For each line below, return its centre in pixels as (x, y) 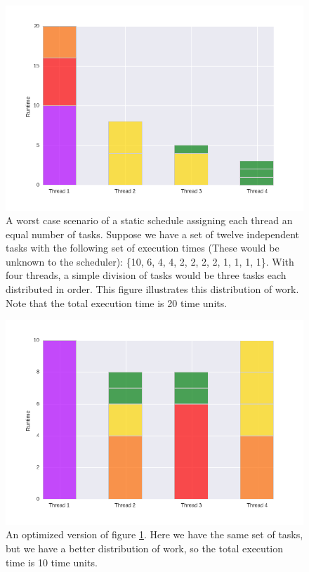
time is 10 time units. (52, 562)
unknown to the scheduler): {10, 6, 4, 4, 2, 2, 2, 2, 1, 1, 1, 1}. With (150, 261)
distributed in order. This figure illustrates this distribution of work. (152, 289)
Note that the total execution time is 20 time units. (117, 303)
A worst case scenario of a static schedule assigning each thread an (149, 220)
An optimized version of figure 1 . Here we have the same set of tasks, (154, 534)
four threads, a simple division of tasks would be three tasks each (146, 275)
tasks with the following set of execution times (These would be (143, 248)
